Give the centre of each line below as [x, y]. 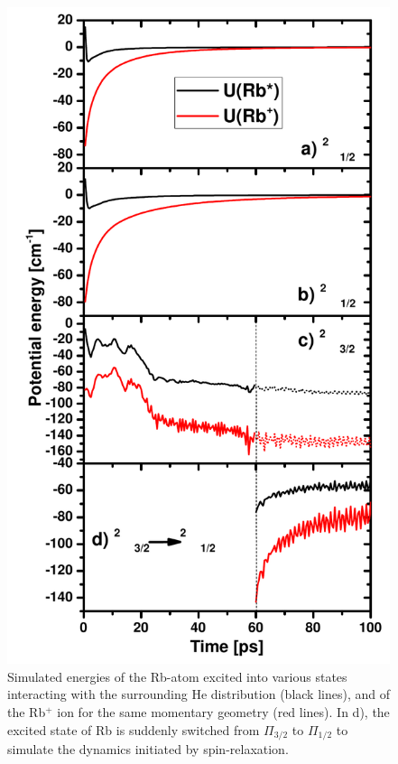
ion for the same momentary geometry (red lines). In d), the [223, 712]
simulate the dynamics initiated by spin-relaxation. [148, 749]
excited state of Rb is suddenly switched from [134, 729]
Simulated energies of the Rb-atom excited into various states [177, 676]
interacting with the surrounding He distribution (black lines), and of [199, 694]
